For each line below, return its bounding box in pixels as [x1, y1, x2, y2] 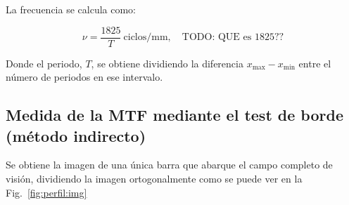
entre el [298, 55, 331, 70]
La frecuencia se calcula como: [6, 2, 136, 16]
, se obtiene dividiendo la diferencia [91, 55, 243, 70]
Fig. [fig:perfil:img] [6, 185, 87, 199]
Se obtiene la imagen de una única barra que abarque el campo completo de [6, 157, 333, 172]
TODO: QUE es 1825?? [182, 32, 284, 43]
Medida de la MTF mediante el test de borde [6, 104, 343, 126]
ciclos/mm [123, 32, 168, 43]
